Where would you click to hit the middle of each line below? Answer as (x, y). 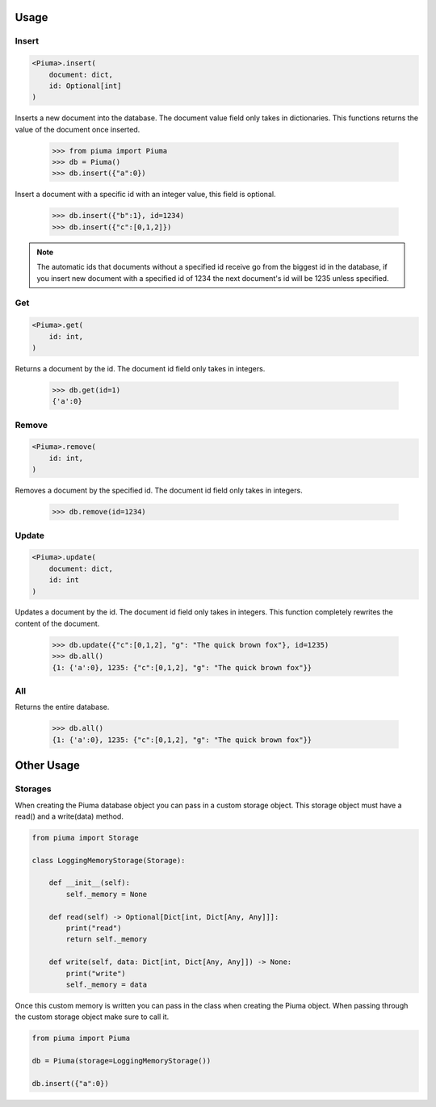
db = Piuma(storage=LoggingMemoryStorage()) (122, 1061)
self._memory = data (107, 984)
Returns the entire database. (62, 707)
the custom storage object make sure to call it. (92, 1017)
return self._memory (107, 939)
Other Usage (48, 766)
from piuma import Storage (85, 837)
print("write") (96, 973)
